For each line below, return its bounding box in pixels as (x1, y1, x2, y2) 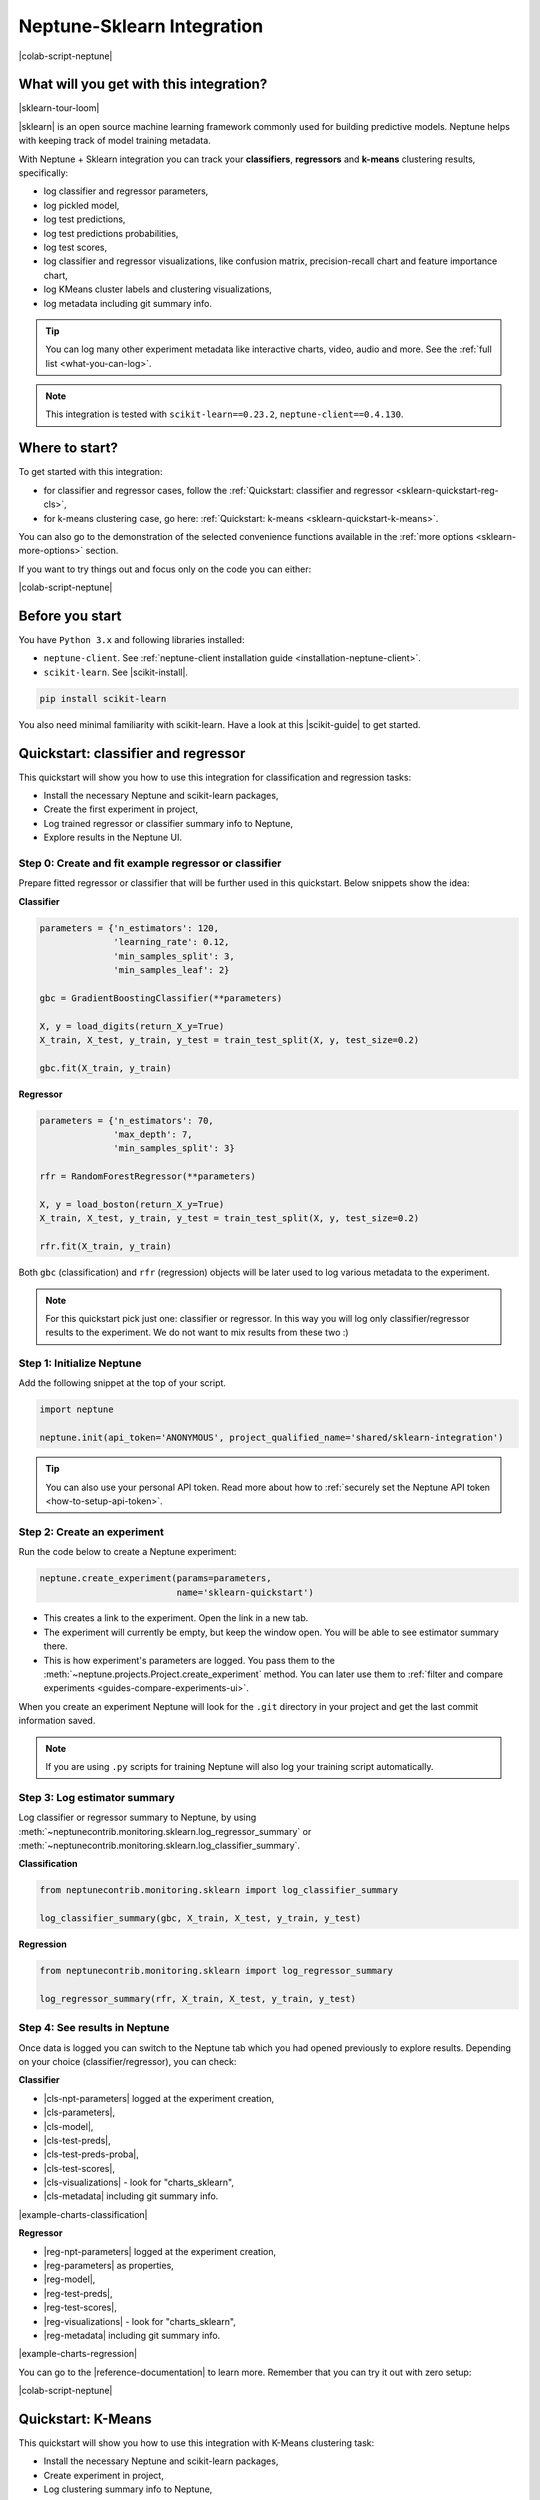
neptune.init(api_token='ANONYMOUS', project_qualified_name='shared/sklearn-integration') (39, 1432, 504, 1444)
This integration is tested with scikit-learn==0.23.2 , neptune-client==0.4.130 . (45, 408, 404, 420)
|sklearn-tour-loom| (18, 102, 100, 114)
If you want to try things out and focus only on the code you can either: (18, 563, 312, 575)
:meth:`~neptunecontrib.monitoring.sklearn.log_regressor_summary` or (18, 1825, 312, 1837)
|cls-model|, (43, 2120, 94, 2132)
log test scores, (43, 241, 108, 253)
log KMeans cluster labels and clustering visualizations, (43, 283, 272, 295)
